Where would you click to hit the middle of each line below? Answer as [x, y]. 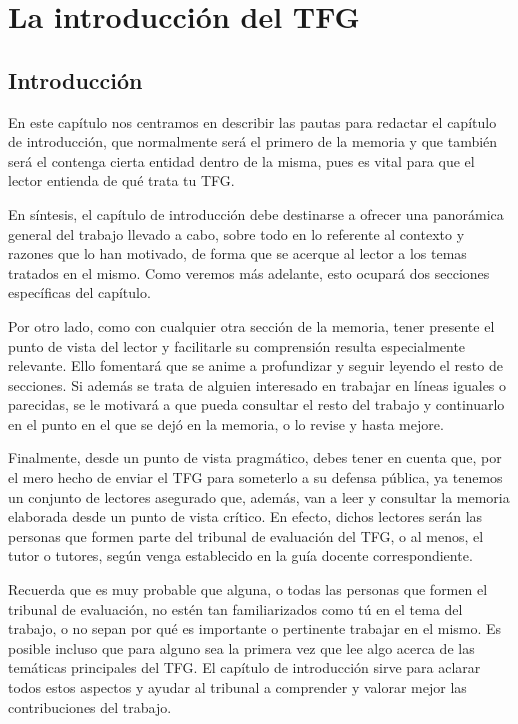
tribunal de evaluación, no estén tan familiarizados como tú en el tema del [235, 608]
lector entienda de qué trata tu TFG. [121, 180]
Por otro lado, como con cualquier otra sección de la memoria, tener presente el [251, 325]
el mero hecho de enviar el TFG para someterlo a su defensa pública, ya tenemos [255, 477]
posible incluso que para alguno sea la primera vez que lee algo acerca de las [241, 647]
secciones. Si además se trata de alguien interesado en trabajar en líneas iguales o [257, 384]
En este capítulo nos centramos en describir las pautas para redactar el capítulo [252, 121]
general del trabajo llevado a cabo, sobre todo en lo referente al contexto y [236, 233]
